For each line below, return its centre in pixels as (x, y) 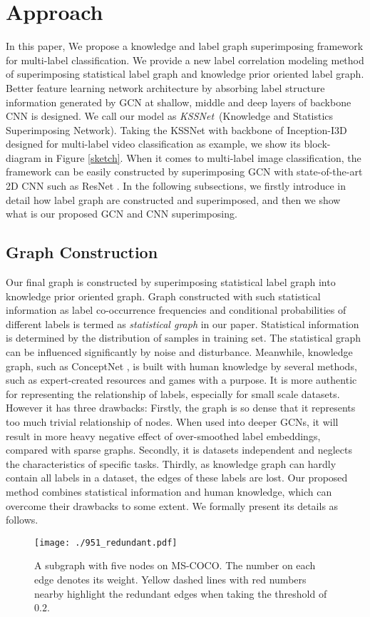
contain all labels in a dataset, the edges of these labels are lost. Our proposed (177, 478)
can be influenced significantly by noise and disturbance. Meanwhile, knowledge (179, 352)
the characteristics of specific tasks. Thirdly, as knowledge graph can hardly (171, 463)
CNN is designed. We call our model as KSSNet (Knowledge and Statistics (170, 116)
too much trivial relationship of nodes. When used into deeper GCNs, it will (172, 421)
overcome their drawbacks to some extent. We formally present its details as (172, 505)
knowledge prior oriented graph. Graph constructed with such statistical (163, 296)
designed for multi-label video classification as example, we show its (153, 144)
